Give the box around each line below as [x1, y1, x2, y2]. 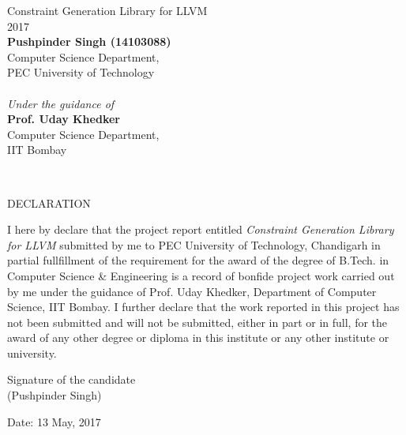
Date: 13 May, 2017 [7, 413, 101, 429]
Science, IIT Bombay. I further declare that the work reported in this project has [7, 298, 400, 315]
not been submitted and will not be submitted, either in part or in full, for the [7, 313, 388, 330]
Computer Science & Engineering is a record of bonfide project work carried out [7, 267, 395, 283]
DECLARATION [7, 194, 91, 211]
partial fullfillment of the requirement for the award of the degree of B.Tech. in [7, 252, 389, 268]
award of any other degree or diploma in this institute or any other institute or [7, 329, 389, 346]
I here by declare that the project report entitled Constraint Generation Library [7, 221, 394, 238]
